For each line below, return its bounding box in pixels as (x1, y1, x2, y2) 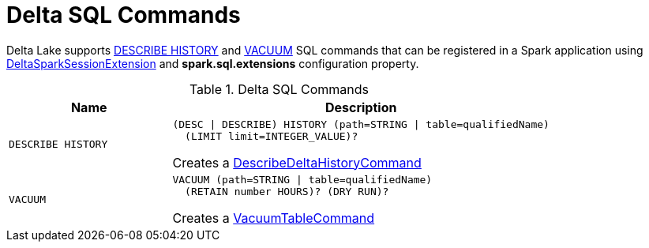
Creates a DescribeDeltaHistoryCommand (172, 154, 422, 171)
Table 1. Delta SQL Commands (189, 81, 369, 97)
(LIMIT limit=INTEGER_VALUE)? (185, 130, 358, 142)
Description (324, 99, 397, 115)
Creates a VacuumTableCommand (172, 209, 375, 226)
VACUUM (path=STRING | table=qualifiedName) (172, 173, 433, 186)
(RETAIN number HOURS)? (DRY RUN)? (185, 185, 389, 197)
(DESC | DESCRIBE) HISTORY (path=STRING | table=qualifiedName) (172, 118, 550, 130)
